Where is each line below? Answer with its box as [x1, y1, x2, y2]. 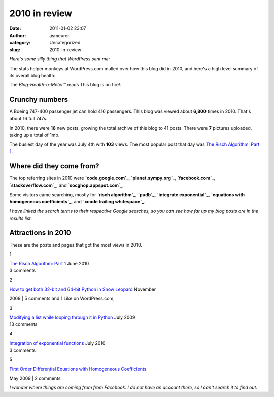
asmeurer [49, 32, 70, 38]
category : [9, 40, 31, 46]
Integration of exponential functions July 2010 [9, 340, 106, 346]
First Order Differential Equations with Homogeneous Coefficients [9, 366, 147, 372]
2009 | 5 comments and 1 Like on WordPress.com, [9, 295, 115, 302]
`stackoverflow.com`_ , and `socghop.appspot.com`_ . [9, 182, 124, 188]
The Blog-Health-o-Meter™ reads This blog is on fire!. [9, 82, 122, 88]
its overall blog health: [9, 72, 56, 78]
